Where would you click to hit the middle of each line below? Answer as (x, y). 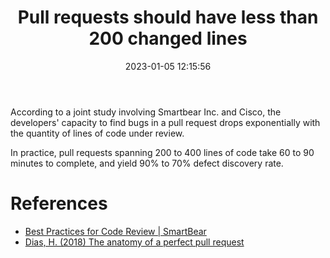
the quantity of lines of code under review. (97, 133)
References (59, 203)
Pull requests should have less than (168, 17)
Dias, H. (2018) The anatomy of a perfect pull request (134, 242)
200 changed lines (168, 38)
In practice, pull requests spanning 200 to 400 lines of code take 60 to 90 (162, 152)
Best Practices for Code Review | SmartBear (115, 231)
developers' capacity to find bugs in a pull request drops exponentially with (165, 122)
